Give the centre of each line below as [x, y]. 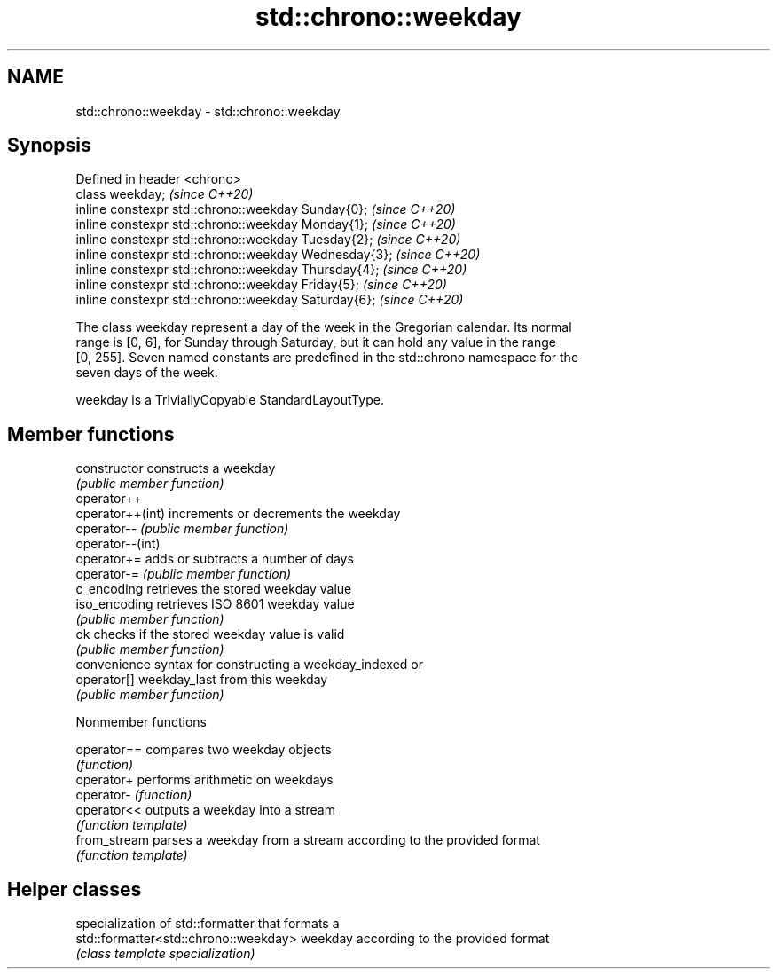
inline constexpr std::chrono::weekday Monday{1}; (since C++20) [266, 224]
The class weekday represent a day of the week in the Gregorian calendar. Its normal [324, 327]
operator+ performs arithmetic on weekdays [204, 780]
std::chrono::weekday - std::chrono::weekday [208, 111]
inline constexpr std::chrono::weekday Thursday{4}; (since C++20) [271, 270]
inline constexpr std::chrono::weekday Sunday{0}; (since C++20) [266, 209]
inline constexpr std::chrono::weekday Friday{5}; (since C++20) [261, 285]
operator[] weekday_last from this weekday [202, 680]
